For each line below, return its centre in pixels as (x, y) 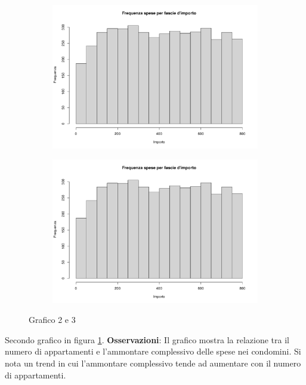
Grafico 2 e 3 (52, 320)
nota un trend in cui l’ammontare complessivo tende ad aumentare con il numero (153, 363)
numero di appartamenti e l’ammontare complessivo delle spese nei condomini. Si (153, 351)
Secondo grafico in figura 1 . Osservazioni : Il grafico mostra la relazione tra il (147, 339)
